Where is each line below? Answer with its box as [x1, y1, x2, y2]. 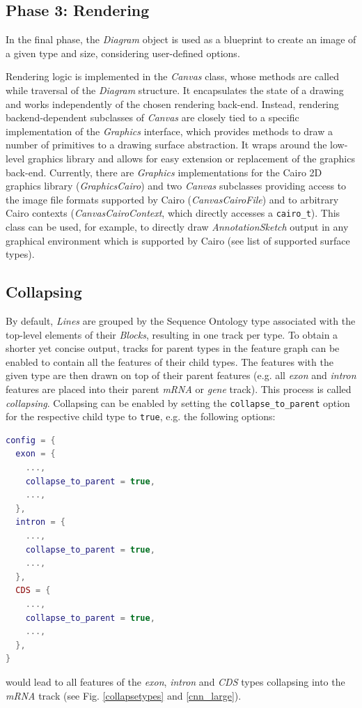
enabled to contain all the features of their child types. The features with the [6, 354, 333, 369]
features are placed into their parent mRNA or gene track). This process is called [6, 381, 352, 396]
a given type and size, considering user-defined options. [6, 45, 240, 60]
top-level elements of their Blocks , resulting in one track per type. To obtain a [6, 327, 338, 341]
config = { [6, 435, 56, 445]
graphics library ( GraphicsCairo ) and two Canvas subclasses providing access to [6, 178, 347, 193]
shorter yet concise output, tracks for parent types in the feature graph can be [6, 341, 340, 355]
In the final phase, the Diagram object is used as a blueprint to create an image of [6, 32, 356, 47]
